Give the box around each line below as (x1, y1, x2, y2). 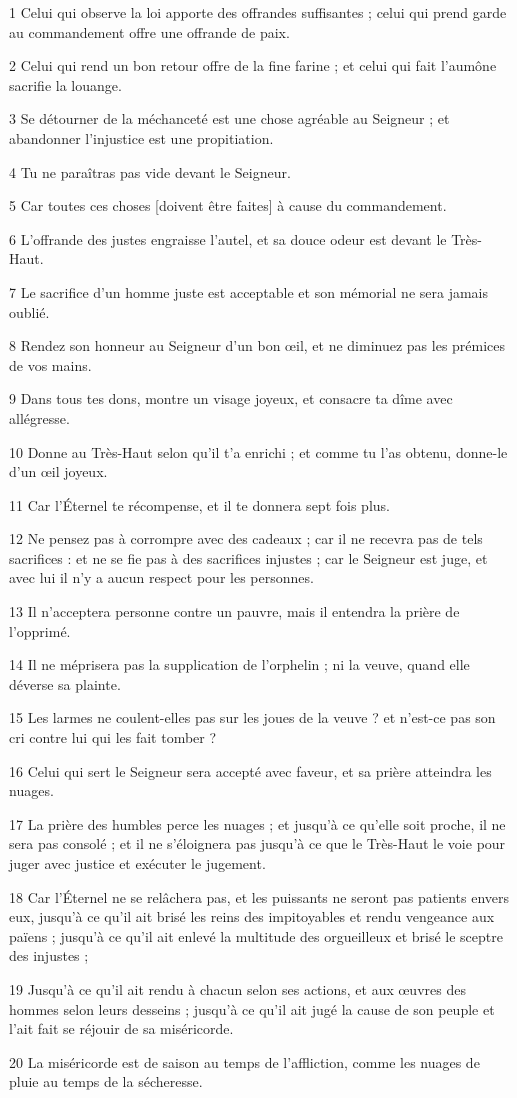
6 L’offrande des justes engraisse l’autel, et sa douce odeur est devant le (9, 228, 447, 249)
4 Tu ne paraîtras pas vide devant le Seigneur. (9, 161, 291, 182)
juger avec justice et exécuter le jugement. (9, 853, 266, 873)
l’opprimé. (9, 620, 71, 641)
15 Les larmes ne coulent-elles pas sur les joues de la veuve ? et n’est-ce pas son (9, 707, 496, 728)
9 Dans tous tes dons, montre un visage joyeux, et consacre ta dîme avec (9, 388, 453, 409)
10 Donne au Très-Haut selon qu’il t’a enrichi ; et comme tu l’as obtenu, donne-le (9, 441, 508, 462)
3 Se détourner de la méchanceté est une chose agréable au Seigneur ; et (9, 108, 450, 129)
